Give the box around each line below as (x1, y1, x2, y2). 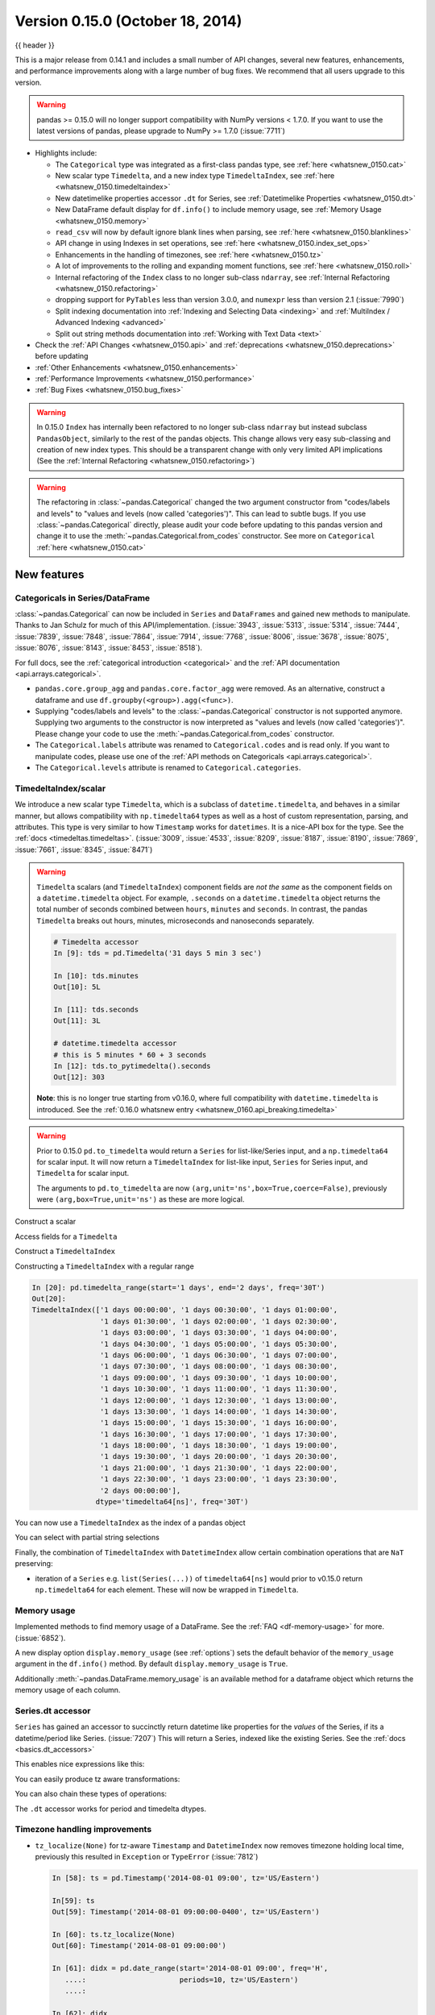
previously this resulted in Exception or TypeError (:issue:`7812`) (35, 1852, 259, 1862)
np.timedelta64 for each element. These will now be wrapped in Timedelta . (35, 1585, 299, 1594)
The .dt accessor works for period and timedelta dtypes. (14, 1804, 207, 1813)
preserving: (14, 1559, 53, 1568)
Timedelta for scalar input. (36, 1169, 130, 1178)
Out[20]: (31, 1294, 67, 1303)
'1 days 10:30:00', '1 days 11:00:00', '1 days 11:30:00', (99, 1385, 338, 1394)
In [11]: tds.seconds (53, 1005, 139, 1014)
